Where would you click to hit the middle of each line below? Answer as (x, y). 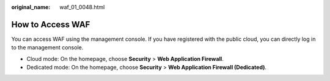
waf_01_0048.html (82, 7)
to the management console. (47, 48)
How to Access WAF (51, 24)
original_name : (31, 7)
